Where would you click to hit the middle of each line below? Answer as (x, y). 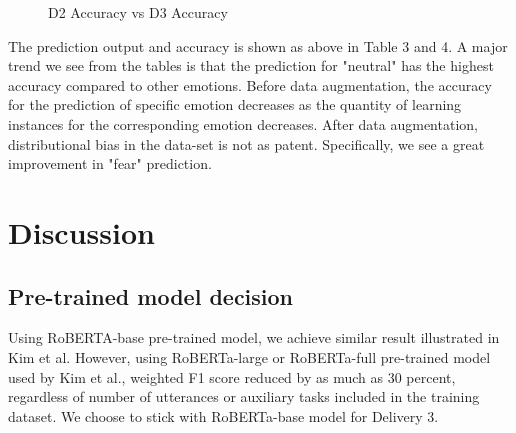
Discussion (81, 231)
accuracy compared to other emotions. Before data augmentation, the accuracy (250, 84)
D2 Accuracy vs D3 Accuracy (138, 12)
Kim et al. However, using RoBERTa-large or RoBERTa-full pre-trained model (249, 356)
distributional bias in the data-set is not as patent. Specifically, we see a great (246, 143)
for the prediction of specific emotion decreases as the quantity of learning (235, 104)
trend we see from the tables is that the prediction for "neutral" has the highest (251, 65)
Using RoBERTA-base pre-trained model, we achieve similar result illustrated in (254, 337)
